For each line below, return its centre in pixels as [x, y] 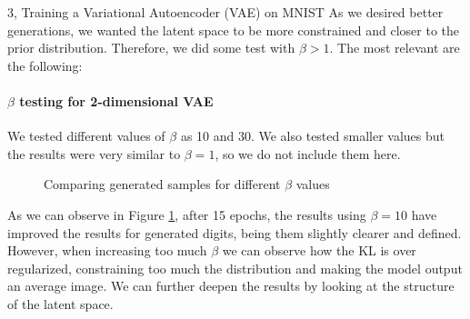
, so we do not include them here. [308, 153]
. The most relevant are [395, 48]
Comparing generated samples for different [162, 184]
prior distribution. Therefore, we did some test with [151, 48]
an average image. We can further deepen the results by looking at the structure [231, 286]
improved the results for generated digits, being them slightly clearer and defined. [235, 232]
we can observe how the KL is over [319, 250]
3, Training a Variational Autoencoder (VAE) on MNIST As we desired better [225, 12]
